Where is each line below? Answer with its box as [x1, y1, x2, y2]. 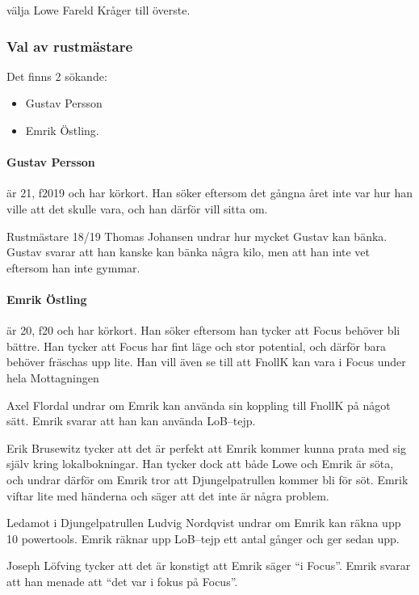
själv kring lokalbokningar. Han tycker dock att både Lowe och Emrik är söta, [6, 455, 394, 472]
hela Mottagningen [6, 369, 99, 386]
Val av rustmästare [6, 36, 133, 56]
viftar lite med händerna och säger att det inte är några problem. [6, 487, 329, 504]
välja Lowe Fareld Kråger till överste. [6, 2, 191, 18]
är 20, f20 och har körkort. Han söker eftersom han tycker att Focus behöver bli [6, 322, 400, 339]
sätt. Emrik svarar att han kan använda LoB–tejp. [6, 412, 256, 429]
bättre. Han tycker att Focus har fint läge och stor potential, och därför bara [6, 337, 387, 354]
